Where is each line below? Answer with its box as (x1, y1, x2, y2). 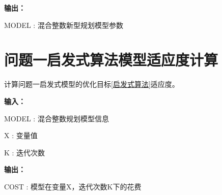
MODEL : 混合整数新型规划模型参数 (4, 19, 123, 30)
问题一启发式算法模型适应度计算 (4, 49, 218, 70)
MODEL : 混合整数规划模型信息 (4, 113, 109, 123)
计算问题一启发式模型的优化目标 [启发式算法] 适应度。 (4, 79, 179, 89)
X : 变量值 (4, 130, 38, 141)
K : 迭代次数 (4, 147, 45, 157)
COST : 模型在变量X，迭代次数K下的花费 (4, 181, 142, 191)
